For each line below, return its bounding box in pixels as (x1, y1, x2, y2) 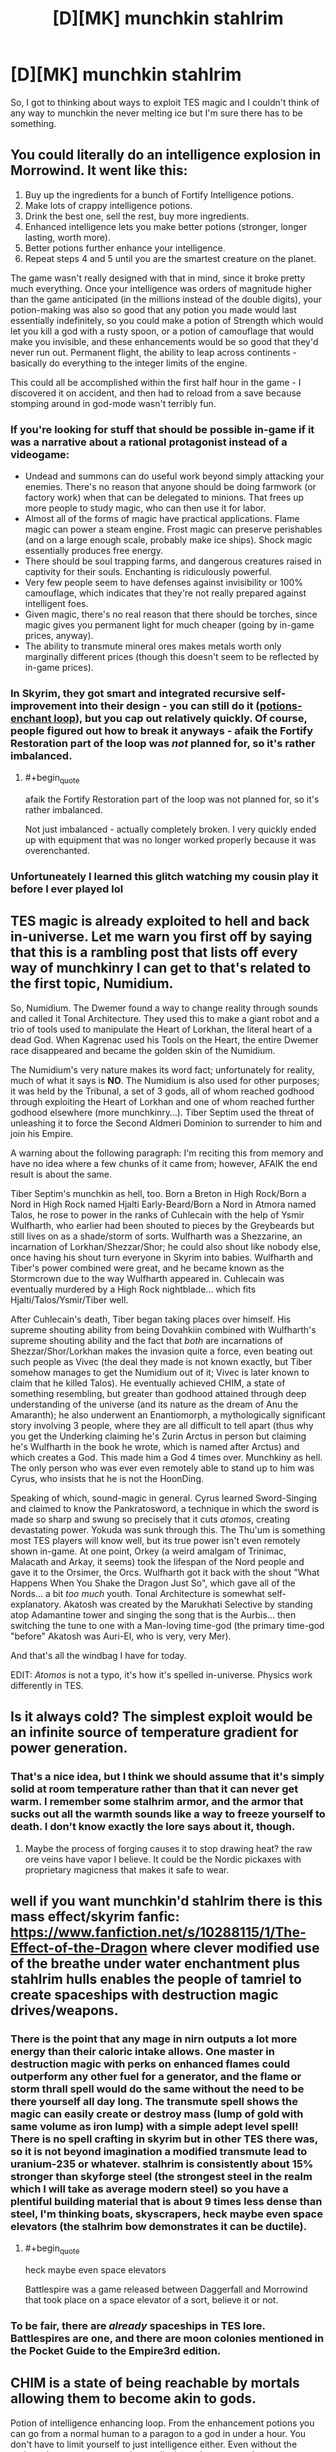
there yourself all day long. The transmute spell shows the (10, 2094, 298, 2108)
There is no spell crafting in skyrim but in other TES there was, (10, 2132, 318, 2146)
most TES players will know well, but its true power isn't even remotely (10, 1534, 301, 1546)
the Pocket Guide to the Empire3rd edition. (10, 2343, 222, 2357)
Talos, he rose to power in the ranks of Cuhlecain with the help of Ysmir (10, 1208, 305, 1221)
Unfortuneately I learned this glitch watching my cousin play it (10, 870, 319, 884)
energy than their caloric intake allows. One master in (10, 2044, 275, 2058)
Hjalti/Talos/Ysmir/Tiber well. (10, 1293, 129, 1306)
